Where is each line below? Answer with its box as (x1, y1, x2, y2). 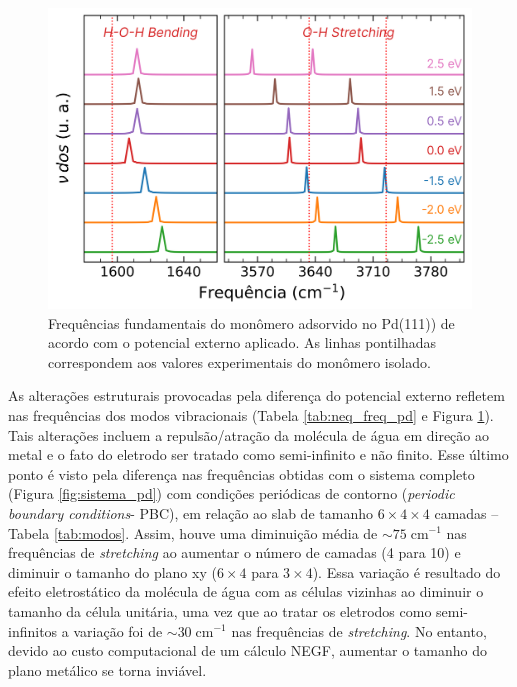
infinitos (8, 620, 58, 641)
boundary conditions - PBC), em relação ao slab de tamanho (8, 502, 373, 523)
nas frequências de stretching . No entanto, (231, 620, 487, 641)
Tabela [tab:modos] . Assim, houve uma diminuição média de (8, 522, 378, 543)
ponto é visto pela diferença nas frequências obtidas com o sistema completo (8, 463, 475, 484)
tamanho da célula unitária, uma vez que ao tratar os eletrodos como (8, 600, 432, 621)
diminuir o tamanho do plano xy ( (8, 561, 217, 582)
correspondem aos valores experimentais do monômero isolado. (48, 351, 431, 372)
